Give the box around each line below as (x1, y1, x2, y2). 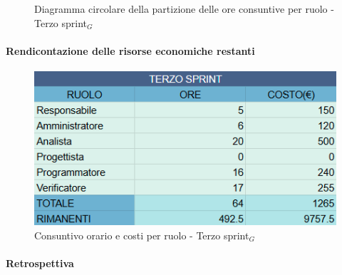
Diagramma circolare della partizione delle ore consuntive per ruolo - (34, 1, 334, 16)
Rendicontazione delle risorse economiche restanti (6, 43, 255, 58)
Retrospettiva (6, 256, 74, 271)
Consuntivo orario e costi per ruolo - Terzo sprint (34, 227, 249, 242)
